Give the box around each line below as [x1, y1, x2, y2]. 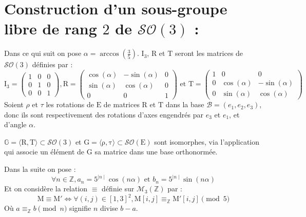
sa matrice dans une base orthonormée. [94, 146, 218, 157]
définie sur [102, 183, 135, 194]
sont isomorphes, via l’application [154, 136, 260, 147]
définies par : [32, 59, 73, 70]
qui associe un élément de [4, 146, 85, 157]
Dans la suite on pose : [4, 164, 76, 174]
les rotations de [46, 99, 94, 110]
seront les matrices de [175, 48, 243, 58]
